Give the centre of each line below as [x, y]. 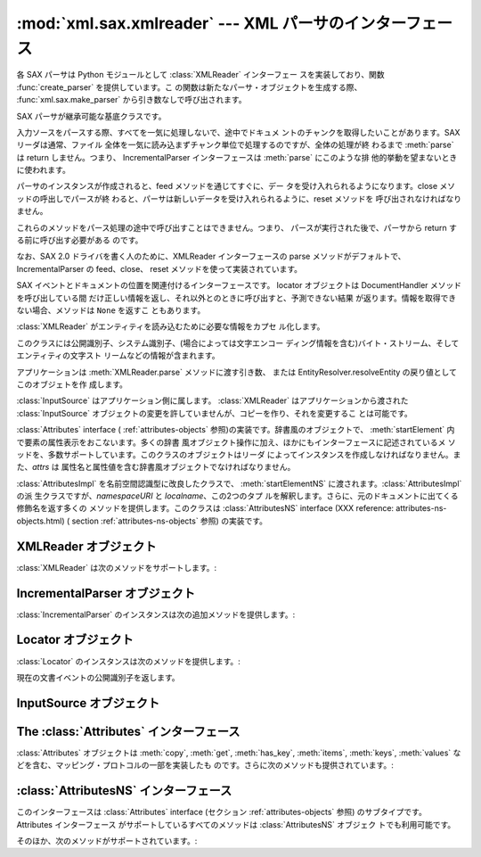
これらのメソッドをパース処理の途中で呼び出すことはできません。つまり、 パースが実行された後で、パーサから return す [237, 227]
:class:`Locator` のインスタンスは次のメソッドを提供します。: [128, 661]
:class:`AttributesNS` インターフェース [124, 791]
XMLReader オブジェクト [86, 546]
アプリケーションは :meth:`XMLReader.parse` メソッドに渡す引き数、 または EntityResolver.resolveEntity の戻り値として [237, 372]
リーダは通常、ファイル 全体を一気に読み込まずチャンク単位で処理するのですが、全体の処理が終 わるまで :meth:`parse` [235, 145]
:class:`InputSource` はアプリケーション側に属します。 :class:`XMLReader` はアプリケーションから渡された [212, 400]
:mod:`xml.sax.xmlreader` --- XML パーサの [180, 23]
